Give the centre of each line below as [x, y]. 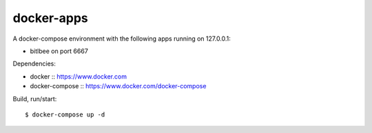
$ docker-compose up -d [65, 114]
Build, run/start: [35, 99]
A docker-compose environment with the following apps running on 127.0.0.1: [122, 39]
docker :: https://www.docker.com [79, 76]
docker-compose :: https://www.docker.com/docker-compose [118, 86]
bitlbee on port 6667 [59, 51]
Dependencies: [34, 64]
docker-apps [51, 18]
